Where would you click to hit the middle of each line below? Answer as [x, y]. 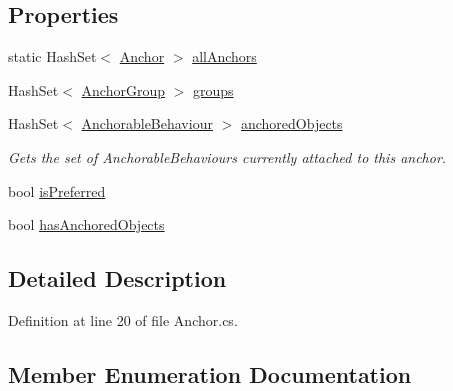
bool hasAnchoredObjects [86, 224]
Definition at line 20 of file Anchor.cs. [123, 319]
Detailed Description [117, 278]
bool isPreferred [57, 190]
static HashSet [52, 56]
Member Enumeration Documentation [210, 373]
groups [213, 89]
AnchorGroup [123, 89]
